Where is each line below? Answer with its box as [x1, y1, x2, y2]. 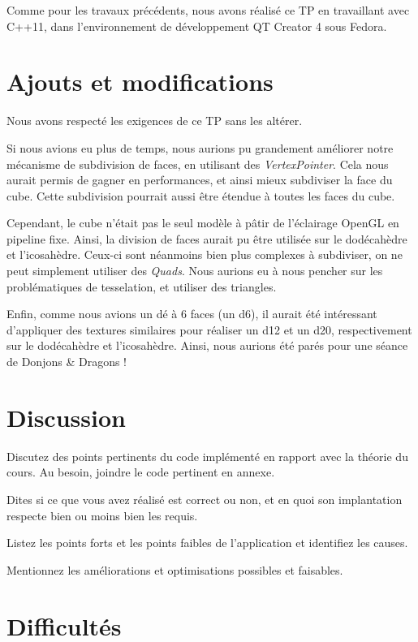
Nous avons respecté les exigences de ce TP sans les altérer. [6, 112, 303, 129]
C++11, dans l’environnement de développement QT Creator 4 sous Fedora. [6, 17, 387, 34]
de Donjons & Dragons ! [6, 353, 127, 370]
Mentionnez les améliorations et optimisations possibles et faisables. [6, 561, 343, 578]
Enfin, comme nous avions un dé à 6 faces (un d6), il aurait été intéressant [6, 305, 377, 322]
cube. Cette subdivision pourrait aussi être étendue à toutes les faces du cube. [6, 187, 395, 204]
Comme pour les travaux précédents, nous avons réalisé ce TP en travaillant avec [6, 2, 410, 18]
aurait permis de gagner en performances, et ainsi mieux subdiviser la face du [6, 171, 393, 188]
